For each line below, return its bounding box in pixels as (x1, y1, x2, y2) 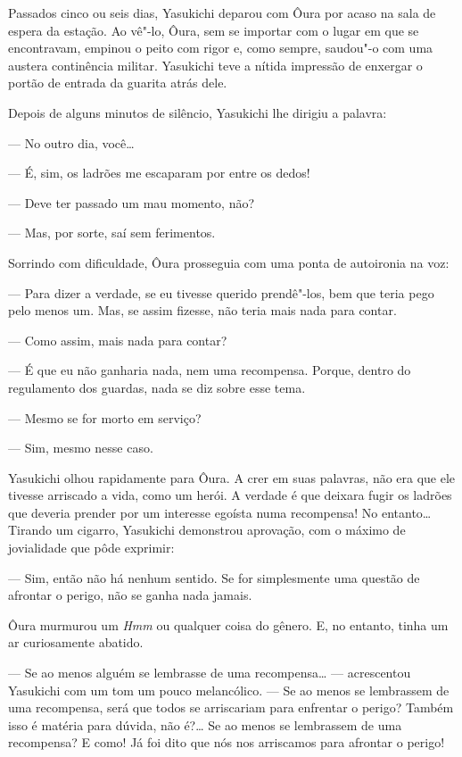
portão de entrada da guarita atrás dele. (8, 73, 227, 92)
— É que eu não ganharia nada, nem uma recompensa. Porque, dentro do (8, 361, 411, 379)
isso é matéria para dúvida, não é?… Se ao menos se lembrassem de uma (8, 715, 402, 734)
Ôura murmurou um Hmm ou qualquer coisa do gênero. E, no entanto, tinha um (8, 615, 449, 634)
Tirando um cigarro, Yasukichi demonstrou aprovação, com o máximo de (8, 520, 406, 539)
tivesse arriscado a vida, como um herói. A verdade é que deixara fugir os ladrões (8, 486, 452, 504)
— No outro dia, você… (8, 133, 135, 152)
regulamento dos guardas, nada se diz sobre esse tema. (8, 378, 306, 396)
